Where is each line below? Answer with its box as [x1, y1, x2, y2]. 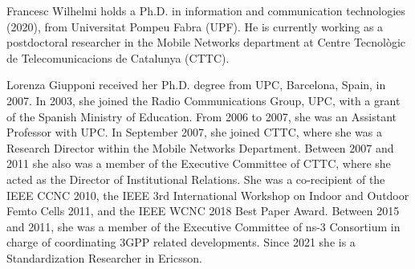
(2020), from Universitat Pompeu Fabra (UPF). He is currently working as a [6, 18, 384, 35]
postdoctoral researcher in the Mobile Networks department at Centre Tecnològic [6, 34, 406, 51]
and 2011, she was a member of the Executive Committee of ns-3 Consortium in [6, 218, 401, 234]
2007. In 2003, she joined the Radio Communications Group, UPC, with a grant [6, 92, 401, 108]
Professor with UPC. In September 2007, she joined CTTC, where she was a [6, 124, 382, 141]
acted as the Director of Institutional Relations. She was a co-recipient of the [6, 170, 385, 187]
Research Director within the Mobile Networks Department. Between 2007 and [6, 139, 394, 156]
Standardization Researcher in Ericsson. [6, 249, 202, 266]
